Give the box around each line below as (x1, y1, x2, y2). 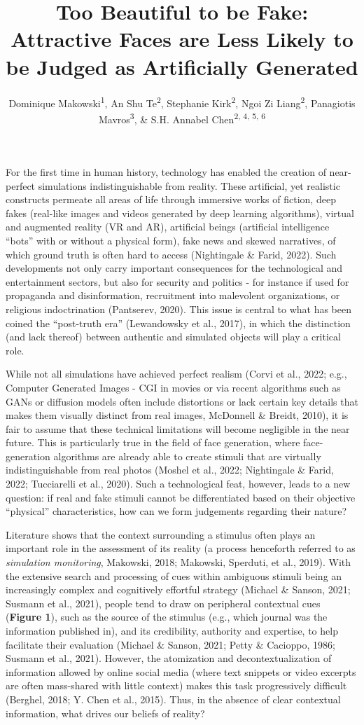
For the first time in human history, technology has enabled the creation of (6, 165, 326, 179)
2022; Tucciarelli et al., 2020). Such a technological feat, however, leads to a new (6, 476, 351, 491)
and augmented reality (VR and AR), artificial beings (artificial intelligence (6, 219, 330, 234)
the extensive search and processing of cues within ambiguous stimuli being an (6, 568, 342, 583)
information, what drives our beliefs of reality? (6, 705, 205, 720)
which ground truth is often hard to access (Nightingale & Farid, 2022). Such (6, 247, 337, 261)
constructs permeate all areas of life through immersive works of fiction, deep (6, 192, 336, 207)
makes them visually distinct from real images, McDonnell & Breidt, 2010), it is (6, 408, 349, 422)
